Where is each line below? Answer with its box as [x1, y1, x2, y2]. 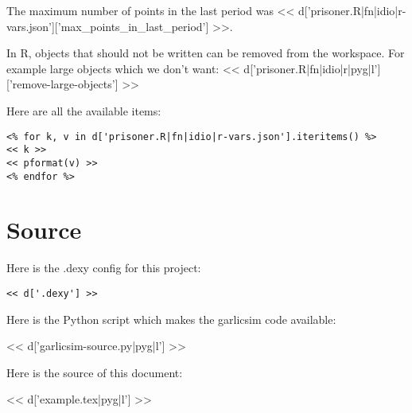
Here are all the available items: [6, 102, 161, 119]
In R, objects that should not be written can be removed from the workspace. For [6, 45, 405, 61]
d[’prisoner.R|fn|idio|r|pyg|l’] [243, 60, 381, 76]
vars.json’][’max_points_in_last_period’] [6, 18, 209, 34]
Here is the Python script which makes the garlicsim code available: [6, 310, 336, 327]
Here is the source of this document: [6, 364, 183, 380]
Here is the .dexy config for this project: [6, 259, 201, 276]
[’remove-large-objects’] [6, 76, 119, 92]
